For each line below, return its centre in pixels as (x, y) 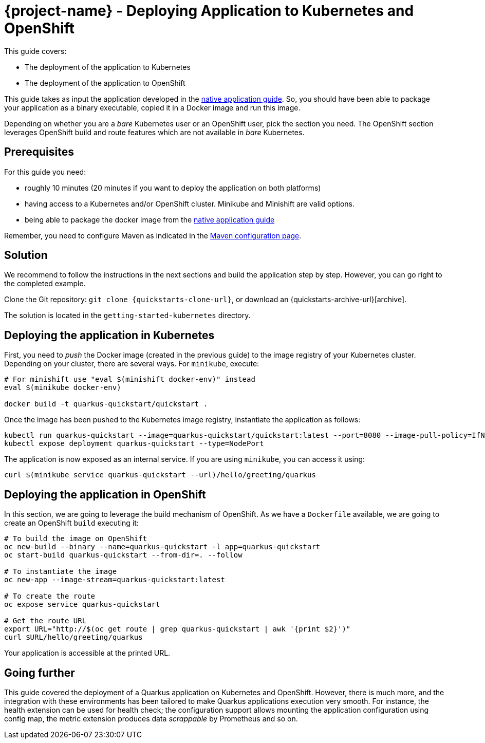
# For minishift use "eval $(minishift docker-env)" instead (130, 379)
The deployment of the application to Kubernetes (108, 67)
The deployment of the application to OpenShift (105, 83)
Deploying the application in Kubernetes (109, 335)
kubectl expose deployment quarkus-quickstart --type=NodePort (134, 444)
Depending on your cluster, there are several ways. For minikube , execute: (132, 364)
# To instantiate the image (61, 572)
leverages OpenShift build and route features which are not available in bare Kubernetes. (154, 132)
